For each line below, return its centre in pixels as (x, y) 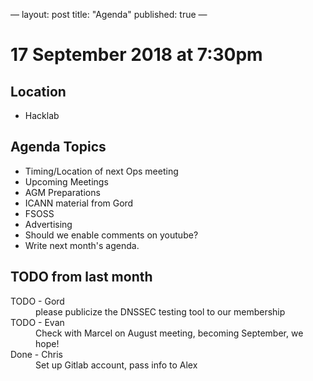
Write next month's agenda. (82, 245)
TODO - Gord (37, 301)
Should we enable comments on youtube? (111, 235)
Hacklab (42, 115)
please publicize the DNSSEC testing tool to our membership (160, 311)
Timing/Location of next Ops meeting (101, 171)
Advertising (48, 224)
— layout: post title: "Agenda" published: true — (109, 14)
